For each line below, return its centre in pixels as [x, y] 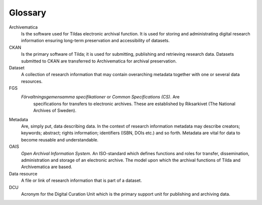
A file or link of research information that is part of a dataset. [82, 181]
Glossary [28, 13]
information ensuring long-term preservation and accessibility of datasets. [95, 41]
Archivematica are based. [47, 167]
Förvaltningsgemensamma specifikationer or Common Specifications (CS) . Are [100, 97]
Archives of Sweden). [55, 110]
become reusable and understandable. [60, 140]
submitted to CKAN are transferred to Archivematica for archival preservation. [99, 61]
